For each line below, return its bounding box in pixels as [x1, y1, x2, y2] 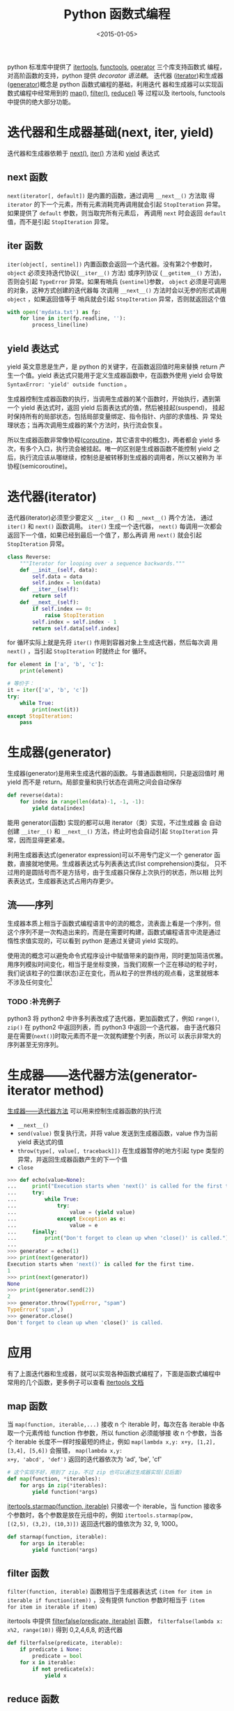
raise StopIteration [44, 612, 104, 619]
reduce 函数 [7, 1693, 59, 1705]
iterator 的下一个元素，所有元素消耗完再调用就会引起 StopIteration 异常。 [7, 200, 225, 208]
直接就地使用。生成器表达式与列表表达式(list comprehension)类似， [19, 859, 213, 868]
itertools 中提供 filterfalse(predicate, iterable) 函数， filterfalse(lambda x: [7, 1617, 224, 1625]
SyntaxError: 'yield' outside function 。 [7, 380, 131, 388]
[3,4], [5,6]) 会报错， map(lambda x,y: [7, 1446, 123, 1455]
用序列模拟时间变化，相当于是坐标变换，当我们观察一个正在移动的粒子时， [7, 960, 221, 968]
